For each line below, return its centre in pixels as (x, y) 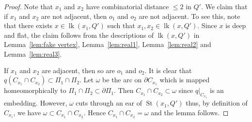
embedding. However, (36, 103)
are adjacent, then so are (78, 70)
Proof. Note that (29, 6)
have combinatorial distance (127, 6)
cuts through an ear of (109, 103)
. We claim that (224, 6)
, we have (27, 112)
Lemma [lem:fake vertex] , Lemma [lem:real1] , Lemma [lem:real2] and (108, 44)
